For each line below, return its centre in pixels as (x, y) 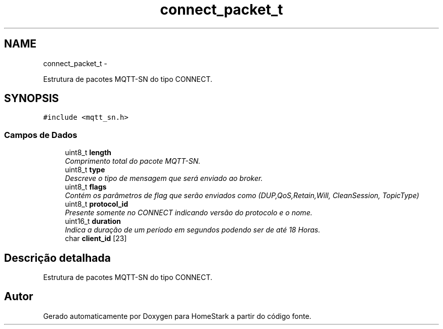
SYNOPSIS (32, 99)
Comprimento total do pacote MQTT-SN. (133, 161)
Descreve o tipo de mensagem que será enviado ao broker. (164, 178)
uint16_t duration (93, 221)
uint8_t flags (86, 187)
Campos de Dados (41, 135)
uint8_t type (85, 170)
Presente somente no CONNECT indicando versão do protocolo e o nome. (189, 213)
